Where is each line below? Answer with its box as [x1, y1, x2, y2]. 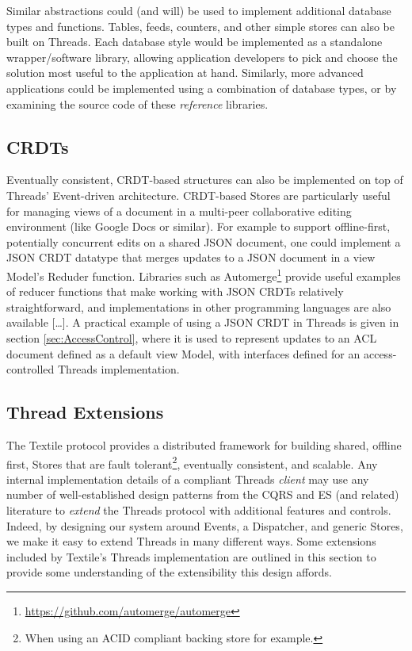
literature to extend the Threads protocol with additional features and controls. [6, 501, 391, 518]
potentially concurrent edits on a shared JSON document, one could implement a [6, 233, 401, 250]
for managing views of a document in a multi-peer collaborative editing [6, 202, 352, 219]
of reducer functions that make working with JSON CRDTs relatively [6, 283, 344, 300]
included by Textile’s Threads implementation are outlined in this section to [6, 548, 376, 565]
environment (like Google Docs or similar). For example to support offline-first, [6, 218, 391, 235]
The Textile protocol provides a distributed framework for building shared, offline [6, 436, 402, 453]
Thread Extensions [6, 400, 164, 424]
